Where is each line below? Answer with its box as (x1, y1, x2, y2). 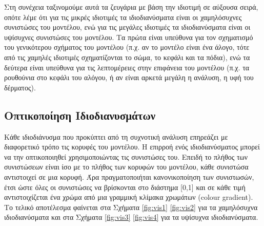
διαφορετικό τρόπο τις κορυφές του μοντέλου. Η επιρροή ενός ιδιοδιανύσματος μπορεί (4, 141, 260, 152)
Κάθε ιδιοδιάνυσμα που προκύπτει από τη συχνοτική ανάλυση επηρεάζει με (4, 131, 228, 142)
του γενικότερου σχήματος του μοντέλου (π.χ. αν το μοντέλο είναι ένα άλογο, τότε (4, 42, 250, 52)
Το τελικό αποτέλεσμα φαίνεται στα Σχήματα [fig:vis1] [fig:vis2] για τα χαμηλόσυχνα (4, 201, 258, 212)
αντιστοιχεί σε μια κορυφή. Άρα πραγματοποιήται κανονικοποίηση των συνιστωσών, (4, 171, 254, 182)
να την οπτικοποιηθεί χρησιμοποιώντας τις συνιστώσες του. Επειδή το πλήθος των (4, 151, 248, 162)
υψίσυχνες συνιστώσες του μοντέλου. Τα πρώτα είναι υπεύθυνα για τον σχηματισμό (4, 31, 253, 42)
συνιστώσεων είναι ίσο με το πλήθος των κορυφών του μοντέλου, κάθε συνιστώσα (4, 161, 249, 172)
